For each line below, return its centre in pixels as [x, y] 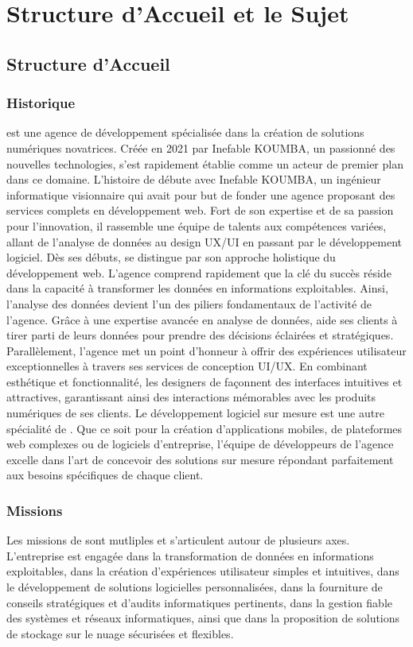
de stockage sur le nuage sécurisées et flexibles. [120, 633]
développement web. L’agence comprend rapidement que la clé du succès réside [199, 272]
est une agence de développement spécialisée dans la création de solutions [185, 132]
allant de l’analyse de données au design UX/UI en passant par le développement [205, 241]
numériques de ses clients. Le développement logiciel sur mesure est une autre [195, 413]
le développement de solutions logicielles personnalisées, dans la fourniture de [195, 587]
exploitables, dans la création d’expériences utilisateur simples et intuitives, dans [203, 571]
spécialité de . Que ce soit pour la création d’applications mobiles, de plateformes [205, 428]
